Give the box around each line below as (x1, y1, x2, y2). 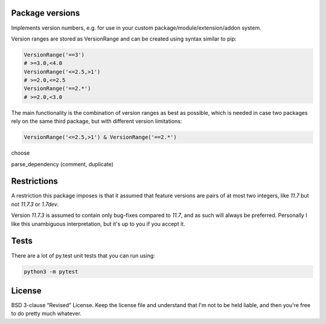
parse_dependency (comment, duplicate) (11, 160, 114, 167)
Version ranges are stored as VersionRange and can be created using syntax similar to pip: (11, 35, 237, 42)
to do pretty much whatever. (11, 310, 81, 317)
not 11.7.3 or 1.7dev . (11, 200, 59, 208)
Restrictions (11, 176, 59, 187)
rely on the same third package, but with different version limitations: (11, 118, 182, 125)
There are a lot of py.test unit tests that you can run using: (11, 251, 155, 259)
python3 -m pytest (24, 268, 78, 275)
